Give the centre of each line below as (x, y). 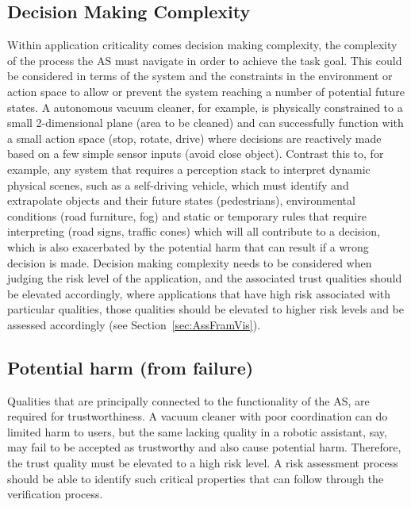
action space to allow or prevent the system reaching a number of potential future (206, 91)
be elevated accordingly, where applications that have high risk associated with (199, 293)
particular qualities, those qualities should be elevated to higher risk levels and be (205, 309)
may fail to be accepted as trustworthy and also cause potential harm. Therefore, (204, 447)
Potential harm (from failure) (131, 367)
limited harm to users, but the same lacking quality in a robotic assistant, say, (197, 431)
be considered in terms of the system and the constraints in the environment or (200, 76)
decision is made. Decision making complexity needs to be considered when (190, 262)
